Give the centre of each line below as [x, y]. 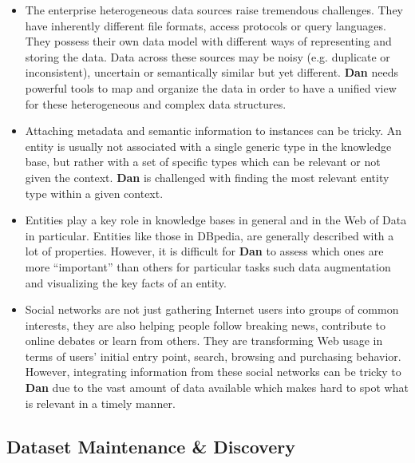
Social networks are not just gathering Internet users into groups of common [212, 309]
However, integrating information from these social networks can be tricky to [213, 372]
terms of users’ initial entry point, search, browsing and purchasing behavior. [213, 356]
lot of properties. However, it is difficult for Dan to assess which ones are [204, 251]
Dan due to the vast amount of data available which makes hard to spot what [217, 388]
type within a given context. [94, 193]
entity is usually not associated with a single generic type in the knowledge [208, 146]
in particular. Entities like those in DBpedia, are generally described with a [209, 235]
